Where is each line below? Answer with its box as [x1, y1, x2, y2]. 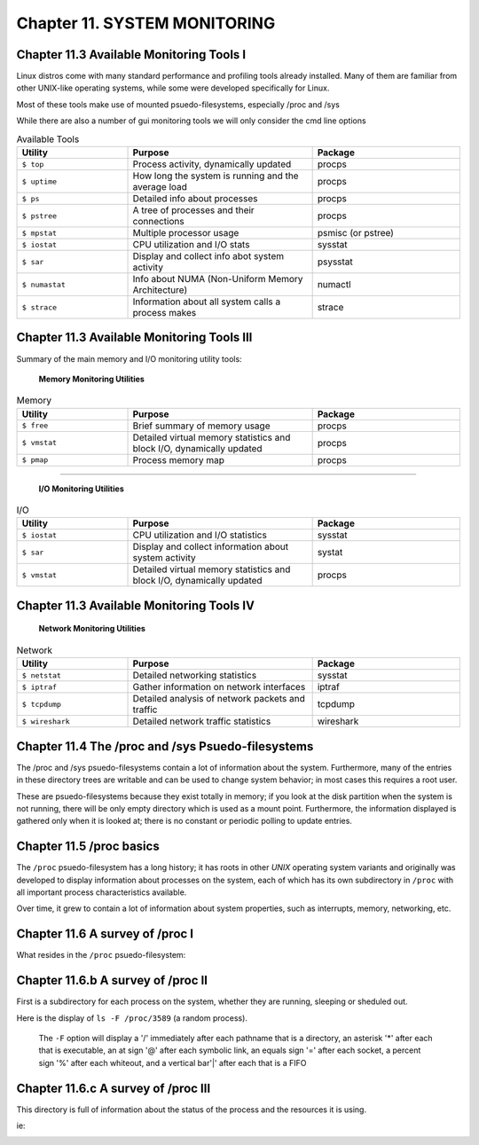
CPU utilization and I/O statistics [132, 529, 268, 541]
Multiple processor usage [132, 227, 239, 239]
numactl [317, 278, 351, 290]
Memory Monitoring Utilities [38, 373, 145, 384]
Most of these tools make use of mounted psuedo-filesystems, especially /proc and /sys [16, 98, 341, 110]
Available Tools [16, 133, 80, 145]
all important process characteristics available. [16, 887, 187, 898]
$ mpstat [21, 228, 58, 238]
